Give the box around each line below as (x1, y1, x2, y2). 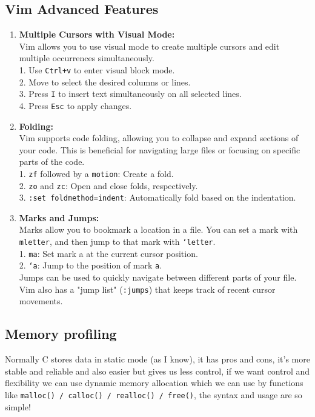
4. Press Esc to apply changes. (19, 99, 132, 112)
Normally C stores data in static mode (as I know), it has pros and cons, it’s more (5, 353, 310, 365)
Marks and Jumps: (19, 211, 99, 224)
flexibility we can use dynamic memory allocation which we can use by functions (5, 376, 303, 389)
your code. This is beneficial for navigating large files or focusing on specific (19, 143, 300, 156)
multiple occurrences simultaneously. (19, 52, 154, 64)
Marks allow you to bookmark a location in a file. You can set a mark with (19, 223, 298, 236)
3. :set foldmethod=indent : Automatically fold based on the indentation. (19, 191, 296, 204)
